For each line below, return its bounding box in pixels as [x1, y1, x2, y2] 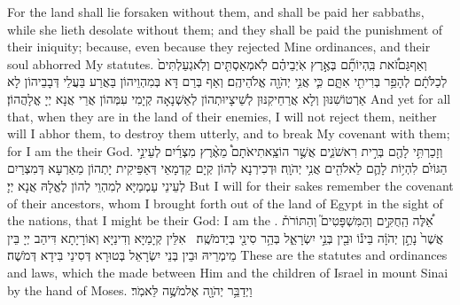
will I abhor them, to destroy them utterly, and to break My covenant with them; [7, 124, 450, 143]
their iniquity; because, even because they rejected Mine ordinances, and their [7, 37, 431, 56]
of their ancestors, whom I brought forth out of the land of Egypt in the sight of [7, 193, 443, 212]
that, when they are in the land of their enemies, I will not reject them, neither [7, 106, 437, 125]
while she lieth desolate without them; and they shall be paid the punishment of [7, 20, 443, 38]
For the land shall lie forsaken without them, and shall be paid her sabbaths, [7, 3, 425, 20]
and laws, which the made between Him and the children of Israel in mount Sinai [7, 262, 448, 281]
